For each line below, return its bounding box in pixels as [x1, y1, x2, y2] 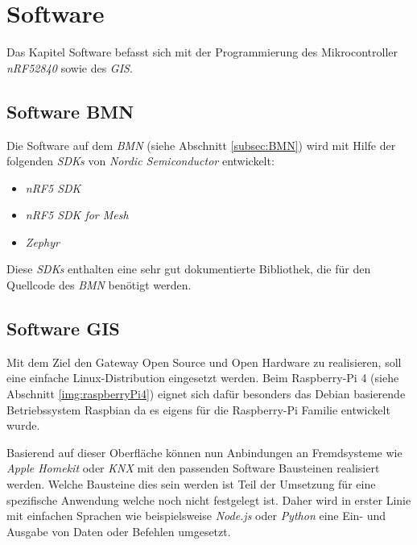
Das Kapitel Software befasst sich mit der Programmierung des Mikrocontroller [6, 44, 398, 60]
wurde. [6, 417, 40, 434]
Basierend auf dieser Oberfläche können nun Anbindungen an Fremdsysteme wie [6, 443, 403, 460]
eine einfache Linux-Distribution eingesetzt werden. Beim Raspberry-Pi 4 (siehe [6, 369, 399, 386]
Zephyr [25, 233, 60, 250]
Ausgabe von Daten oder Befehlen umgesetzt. [6, 522, 231, 539]
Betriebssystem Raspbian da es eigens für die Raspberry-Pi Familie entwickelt [6, 401, 390, 418]
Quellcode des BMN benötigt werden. [6, 277, 192, 293]
